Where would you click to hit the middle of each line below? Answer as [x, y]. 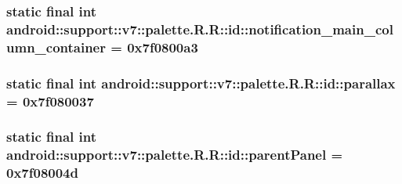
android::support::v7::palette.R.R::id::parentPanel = [175, 155]
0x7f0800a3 [163, 47]
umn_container [56, 47]
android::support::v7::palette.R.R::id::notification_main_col [200, 29]
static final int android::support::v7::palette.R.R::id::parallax [201, 83]
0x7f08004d [42, 173]
